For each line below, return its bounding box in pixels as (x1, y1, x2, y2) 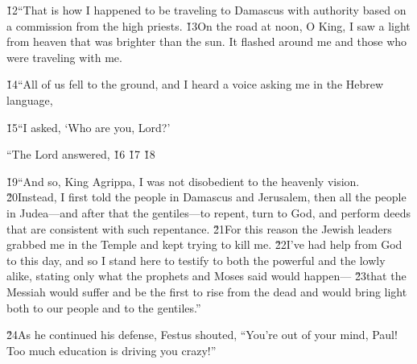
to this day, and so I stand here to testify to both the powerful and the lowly (6, 251, 386, 268)
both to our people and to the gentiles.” (6, 299, 201, 316)
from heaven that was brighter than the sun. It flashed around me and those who (6, 33, 407, 50)
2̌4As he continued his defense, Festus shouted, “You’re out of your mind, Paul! (6, 326, 398, 343)
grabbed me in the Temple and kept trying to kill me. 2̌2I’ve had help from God (6, 236, 403, 253)
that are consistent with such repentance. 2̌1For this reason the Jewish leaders (6, 220, 392, 237)
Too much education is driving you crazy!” (6, 341, 217, 358)
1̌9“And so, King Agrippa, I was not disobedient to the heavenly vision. (6, 172, 360, 189)
